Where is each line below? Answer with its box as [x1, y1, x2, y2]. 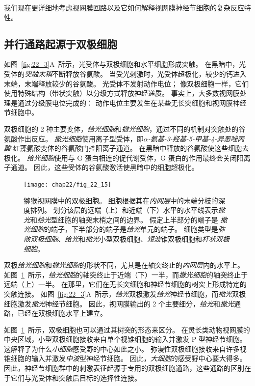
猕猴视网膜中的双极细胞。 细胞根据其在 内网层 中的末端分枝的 [24, 195, 218, 205]
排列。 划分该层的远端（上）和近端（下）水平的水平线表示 [30, 205, 218, 215]
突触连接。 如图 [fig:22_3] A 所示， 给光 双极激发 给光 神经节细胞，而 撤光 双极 [4, 288, 246, 299]
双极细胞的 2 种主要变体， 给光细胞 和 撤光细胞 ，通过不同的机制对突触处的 [4, 123, 239, 134]
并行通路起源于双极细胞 [4, 36, 117, 51]
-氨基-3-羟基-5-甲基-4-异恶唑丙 [148, 133, 245, 143]
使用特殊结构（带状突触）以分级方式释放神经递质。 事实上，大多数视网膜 [4, 88, 240, 98]
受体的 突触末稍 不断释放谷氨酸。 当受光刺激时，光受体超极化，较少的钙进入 [4, 68, 247, 79]
